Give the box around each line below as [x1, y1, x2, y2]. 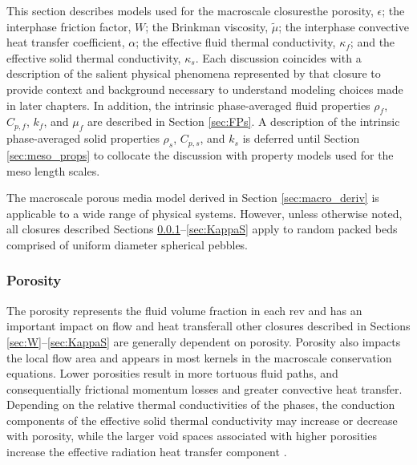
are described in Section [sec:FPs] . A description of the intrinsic [87, 113, 400, 130]
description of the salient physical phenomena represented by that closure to [6, 65, 381, 82]
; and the [350, 34, 395, 51]
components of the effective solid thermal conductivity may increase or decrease [6, 411, 398, 428]
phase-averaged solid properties [6, 130, 160, 147]
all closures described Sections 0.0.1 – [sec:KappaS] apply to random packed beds [6, 220, 398, 237]
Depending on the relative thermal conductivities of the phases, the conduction [6, 396, 395, 413]
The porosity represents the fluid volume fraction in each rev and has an [6, 301, 362, 318]
